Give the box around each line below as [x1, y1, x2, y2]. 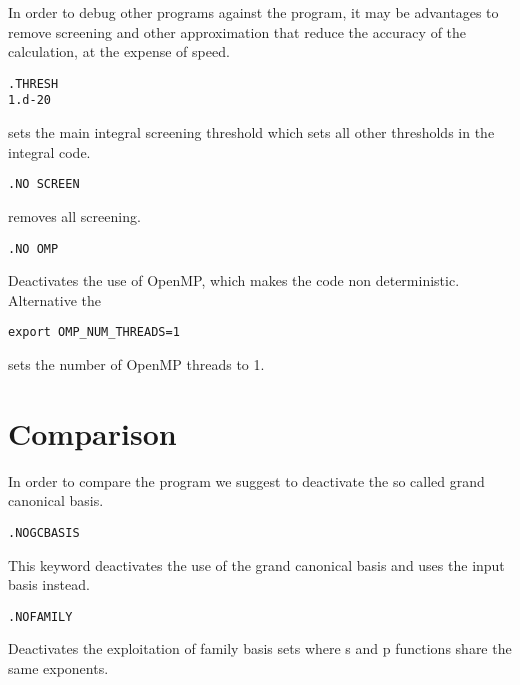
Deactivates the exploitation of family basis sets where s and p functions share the [8, 638, 512, 659]
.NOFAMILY [8, 609, 73, 624]
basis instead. [8, 574, 90, 595]
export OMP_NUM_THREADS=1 [8, 325, 180, 340]
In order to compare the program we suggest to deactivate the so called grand [8, 470, 485, 491]
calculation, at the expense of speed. [8, 41, 230, 62]
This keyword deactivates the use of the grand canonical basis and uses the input [8, 554, 505, 575]
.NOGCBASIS [8, 525, 80, 540]
